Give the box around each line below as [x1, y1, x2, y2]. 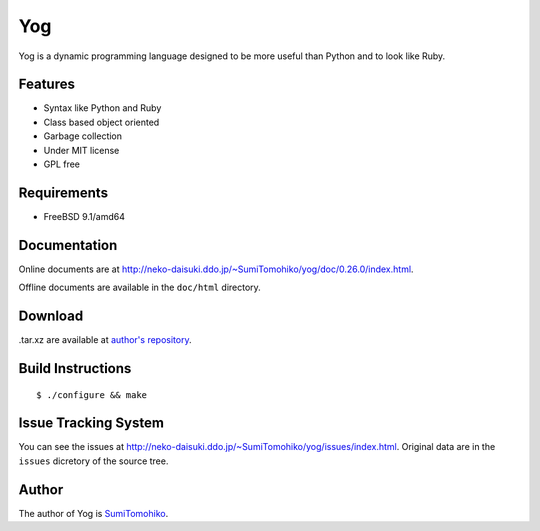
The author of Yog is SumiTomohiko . [18, 507, 169, 519]
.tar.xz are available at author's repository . [18, 334, 192, 346]
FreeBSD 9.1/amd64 [43, 210, 125, 222]
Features [18, 76, 75, 93]
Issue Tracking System [18, 415, 165, 432]
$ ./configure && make [36, 389, 148, 400]
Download [18, 308, 84, 325]
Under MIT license [43, 144, 120, 156]
